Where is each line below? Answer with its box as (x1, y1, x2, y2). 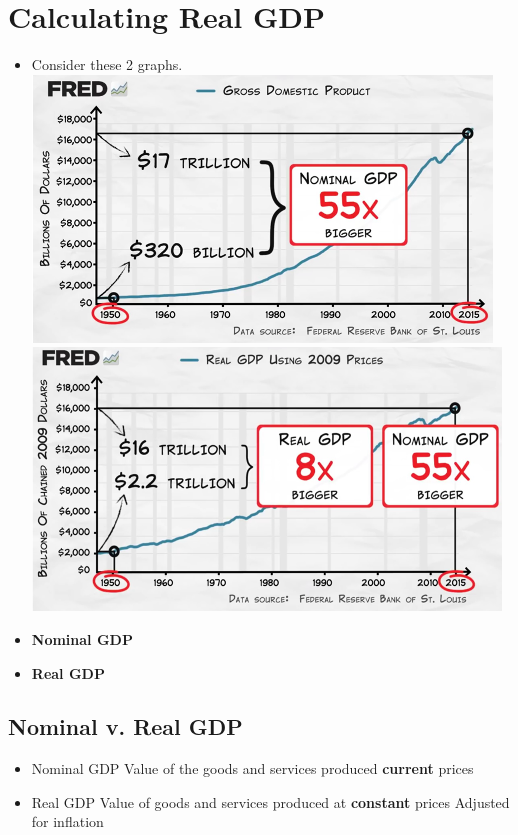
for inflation (31, 811, 104, 832)
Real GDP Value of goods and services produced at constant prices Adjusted (31, 791, 510, 812)
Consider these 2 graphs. (31, 54, 183, 75)
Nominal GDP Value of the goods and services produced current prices (31, 758, 474, 779)
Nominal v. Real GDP (8, 711, 243, 742)
